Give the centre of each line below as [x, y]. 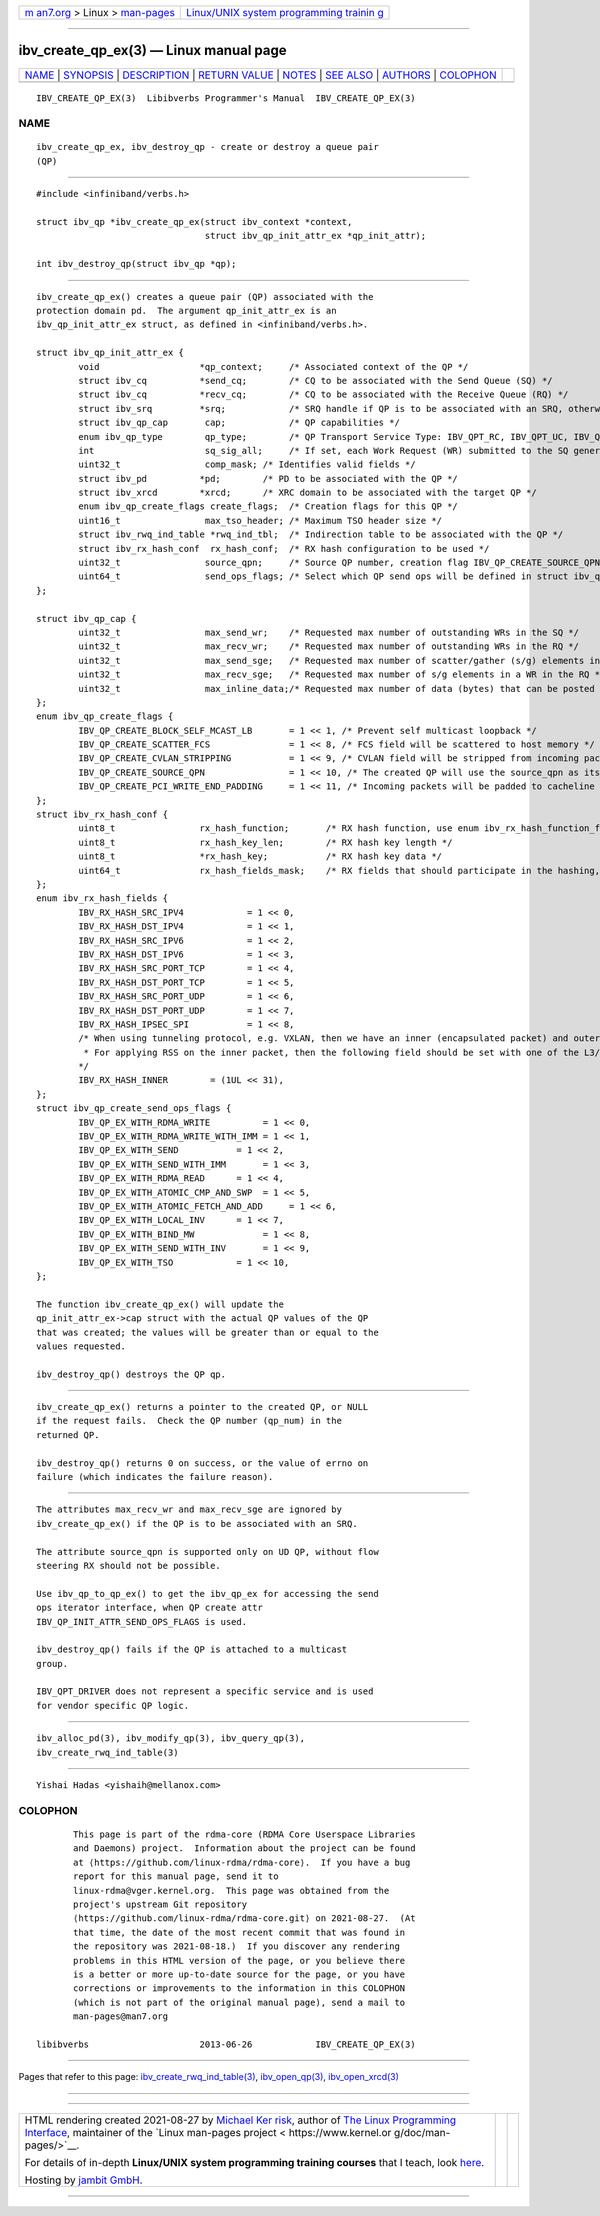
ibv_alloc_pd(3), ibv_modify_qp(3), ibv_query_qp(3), [170, 1738]
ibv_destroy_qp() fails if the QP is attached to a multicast [192, 1649]
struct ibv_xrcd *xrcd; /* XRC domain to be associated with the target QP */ [307, 493]
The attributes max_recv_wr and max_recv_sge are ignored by [189, 1509]
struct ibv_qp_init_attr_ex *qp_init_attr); [315, 236]
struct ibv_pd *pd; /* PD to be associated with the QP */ [268, 478]
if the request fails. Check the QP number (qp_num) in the [189, 1421]
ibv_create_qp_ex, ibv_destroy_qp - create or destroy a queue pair [207, 147]
